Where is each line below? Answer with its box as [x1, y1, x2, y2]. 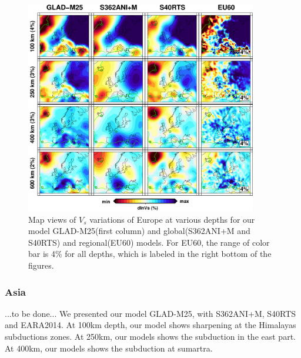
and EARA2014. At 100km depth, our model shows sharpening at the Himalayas [5, 319, 296, 331]
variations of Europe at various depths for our [89, 213, 255, 225]
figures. [28, 259, 54, 271]
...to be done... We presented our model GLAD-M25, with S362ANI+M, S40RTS [5, 307, 296, 319]
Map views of [28, 213, 76, 225]
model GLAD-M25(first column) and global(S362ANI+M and [28, 225, 250, 237]
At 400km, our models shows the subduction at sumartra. [5, 342, 213, 354]
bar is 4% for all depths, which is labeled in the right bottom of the [28, 247, 272, 260]
